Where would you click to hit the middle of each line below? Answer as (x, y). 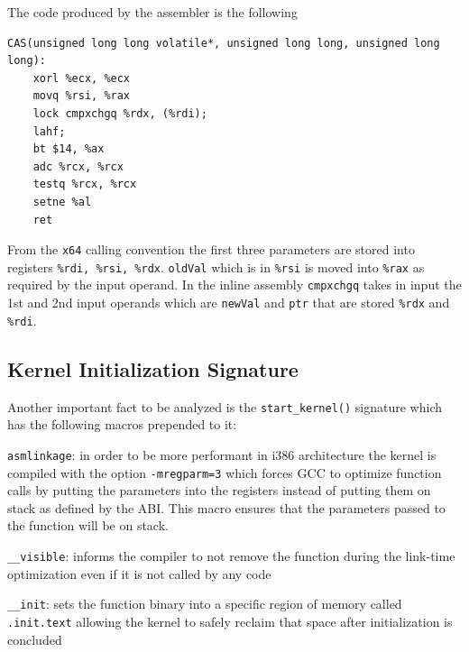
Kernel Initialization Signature (153, 368)
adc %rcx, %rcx (78, 166)
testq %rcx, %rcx (85, 184)
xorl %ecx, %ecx (82, 78)
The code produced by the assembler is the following (152, 12)
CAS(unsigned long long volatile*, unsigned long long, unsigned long (224, 43)
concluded (35, 639)
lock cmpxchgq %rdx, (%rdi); (120, 113)
